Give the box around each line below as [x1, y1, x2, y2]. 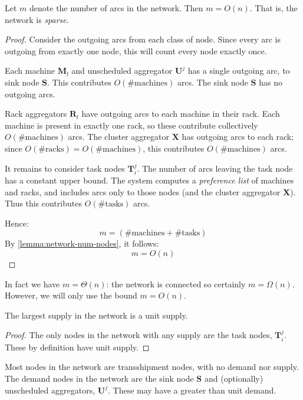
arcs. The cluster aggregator [68, 130, 169, 143]
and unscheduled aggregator [71, 64, 173, 77]
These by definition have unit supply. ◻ [5, 340, 150, 353]
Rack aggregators [5, 107, 67, 120]
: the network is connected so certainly [106, 277, 246, 290]
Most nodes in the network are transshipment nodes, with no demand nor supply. [5, 360, 299, 373]
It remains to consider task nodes [5, 162, 125, 174]
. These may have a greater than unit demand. [107, 383, 276, 396]
